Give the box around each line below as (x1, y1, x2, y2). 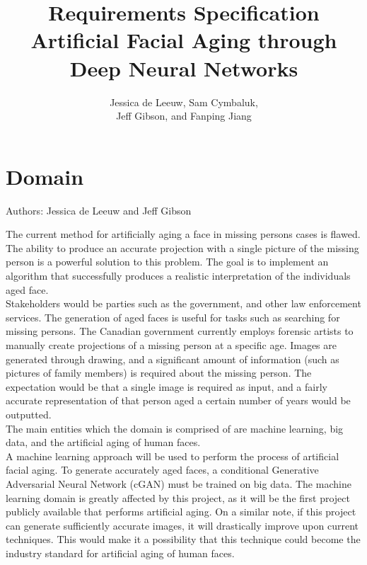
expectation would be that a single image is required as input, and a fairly (6, 379, 327, 394)
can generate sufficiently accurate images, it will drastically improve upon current (6, 518, 359, 532)
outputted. (6, 406, 52, 421)
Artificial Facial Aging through (30, 25, 337, 55)
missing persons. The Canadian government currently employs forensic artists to (6, 324, 354, 338)
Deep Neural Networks (69, 53, 298, 82)
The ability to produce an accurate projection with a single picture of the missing (6, 240, 359, 255)
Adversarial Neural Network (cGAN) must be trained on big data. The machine (6, 476, 351, 491)
